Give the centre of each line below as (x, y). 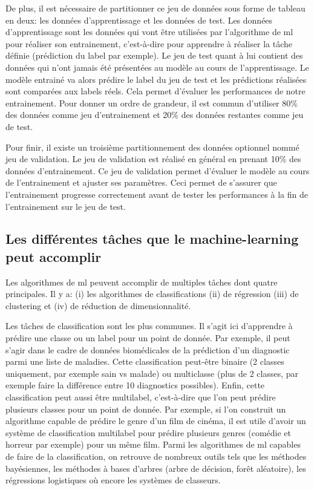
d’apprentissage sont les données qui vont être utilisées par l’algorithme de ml (149, 32)
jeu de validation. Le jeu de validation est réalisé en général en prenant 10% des (153, 159)
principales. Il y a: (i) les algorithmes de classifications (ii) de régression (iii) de (152, 294)
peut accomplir (54, 256)
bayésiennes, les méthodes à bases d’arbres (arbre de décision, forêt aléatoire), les (156, 468)
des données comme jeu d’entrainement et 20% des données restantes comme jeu (155, 115)
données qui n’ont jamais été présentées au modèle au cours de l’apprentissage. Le (157, 67)
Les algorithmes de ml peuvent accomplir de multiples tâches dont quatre (142, 282)
